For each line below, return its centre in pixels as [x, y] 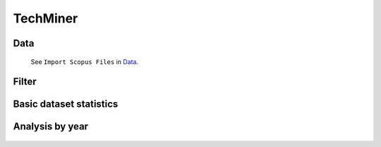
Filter [25, 82]
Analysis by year [50, 127]
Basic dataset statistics [66, 104]
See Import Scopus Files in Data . [85, 62]
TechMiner [46, 18]
